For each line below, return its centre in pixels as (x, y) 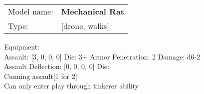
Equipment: (22, 46)
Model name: (31, 11)
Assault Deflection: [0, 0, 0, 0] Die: (57, 66)
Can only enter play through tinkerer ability (72, 86)
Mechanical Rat (93, 11)
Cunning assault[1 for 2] (41, 76)
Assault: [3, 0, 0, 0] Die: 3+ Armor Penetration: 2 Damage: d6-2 (102, 56)
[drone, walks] (85, 26)
